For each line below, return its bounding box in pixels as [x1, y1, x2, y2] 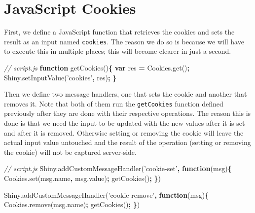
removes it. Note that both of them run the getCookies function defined [4, 98, 223, 108]
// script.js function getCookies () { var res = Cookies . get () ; [4, 62, 189, 72]
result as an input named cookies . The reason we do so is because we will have [4, 36, 244, 46]
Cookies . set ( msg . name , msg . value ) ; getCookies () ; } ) [4, 173, 161, 183]
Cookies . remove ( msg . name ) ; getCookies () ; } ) [4, 199, 140, 210]
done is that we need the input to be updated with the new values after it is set [4, 118, 245, 128]
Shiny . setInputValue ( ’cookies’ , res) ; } [4, 72, 117, 82]
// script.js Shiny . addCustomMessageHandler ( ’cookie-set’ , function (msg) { [4, 163, 232, 174]
